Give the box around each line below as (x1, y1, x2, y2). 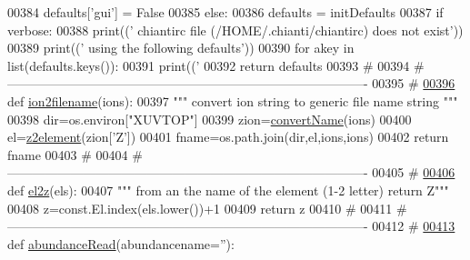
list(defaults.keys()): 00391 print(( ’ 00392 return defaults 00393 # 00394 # (7, 55, 425, 75)
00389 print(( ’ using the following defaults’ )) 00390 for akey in (7, 38, 355, 57)
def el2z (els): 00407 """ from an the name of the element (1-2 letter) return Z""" (7, 180, 449, 199)
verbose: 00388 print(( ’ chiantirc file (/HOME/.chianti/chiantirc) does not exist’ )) (7, 20, 464, 39)
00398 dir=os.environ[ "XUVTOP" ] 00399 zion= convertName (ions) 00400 (7, 109, 412, 128)
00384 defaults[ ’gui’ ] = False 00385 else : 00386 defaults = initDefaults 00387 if (7, 3, 444, 21)
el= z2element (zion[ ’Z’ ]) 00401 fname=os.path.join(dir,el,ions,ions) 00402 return (7, 127, 449, 146)
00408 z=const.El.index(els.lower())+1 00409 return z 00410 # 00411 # (7, 198, 407, 217)
